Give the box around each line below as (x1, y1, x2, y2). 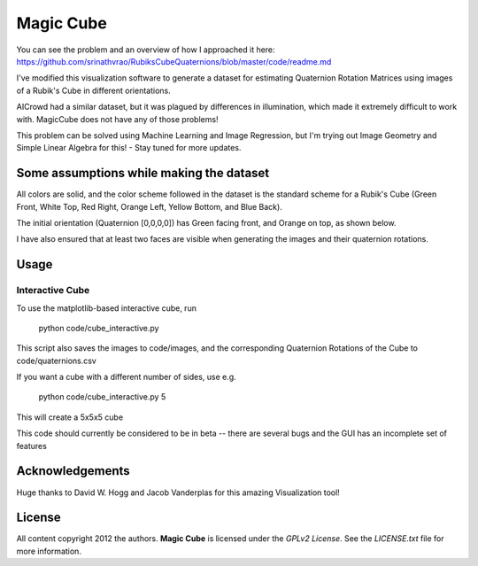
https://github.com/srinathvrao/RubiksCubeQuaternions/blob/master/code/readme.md (16, 56, 332, 66)
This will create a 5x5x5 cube (16, 412, 124, 423)
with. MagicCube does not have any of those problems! (16, 113, 219, 124)
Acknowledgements (16, 463, 130, 478)
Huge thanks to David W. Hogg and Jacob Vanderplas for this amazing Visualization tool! (16, 487, 340, 498)
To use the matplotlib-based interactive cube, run (16, 302, 197, 314)
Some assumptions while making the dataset (16, 166, 270, 181)
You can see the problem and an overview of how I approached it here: (16, 44, 275, 55)
